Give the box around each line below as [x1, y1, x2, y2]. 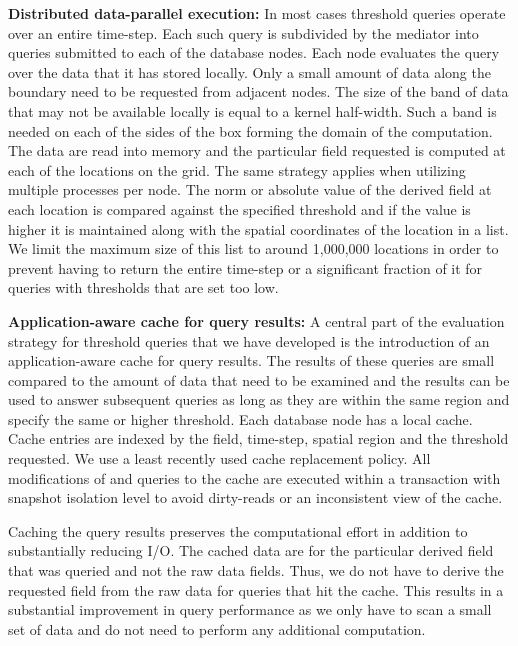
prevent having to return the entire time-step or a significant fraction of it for [8, 257, 483, 278]
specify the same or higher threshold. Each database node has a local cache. [8, 408, 473, 429]
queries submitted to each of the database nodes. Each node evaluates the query [8, 42, 500, 63]
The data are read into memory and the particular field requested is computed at [8, 140, 506, 161]
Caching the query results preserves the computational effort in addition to [8, 520, 468, 541]
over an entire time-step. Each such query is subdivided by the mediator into [8, 22, 479, 43]
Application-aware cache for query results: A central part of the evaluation [8, 310, 505, 331]
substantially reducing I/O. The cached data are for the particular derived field [8, 540, 494, 561]
